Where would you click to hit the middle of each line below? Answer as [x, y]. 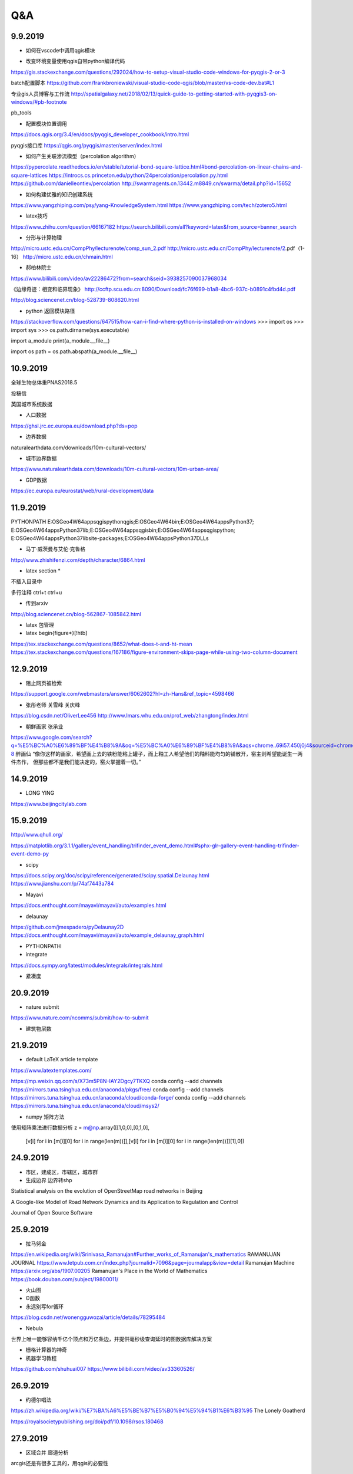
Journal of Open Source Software [51, 1213]
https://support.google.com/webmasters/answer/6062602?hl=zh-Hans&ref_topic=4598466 [123, 694]
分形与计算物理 [44, 238]
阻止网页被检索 [44, 683]
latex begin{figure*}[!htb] [56, 633]
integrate [36, 955]
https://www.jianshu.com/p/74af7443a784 [62, 884]
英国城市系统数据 [31, 404]
